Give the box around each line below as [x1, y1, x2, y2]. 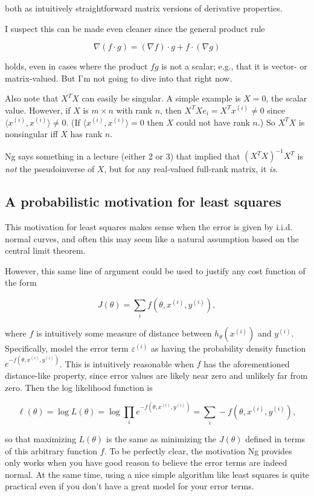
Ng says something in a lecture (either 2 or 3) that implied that [5, 149, 240, 162]
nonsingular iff [5, 127, 58, 140]
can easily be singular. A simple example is [82, 92, 241, 105]
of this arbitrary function [5, 444, 98, 457]
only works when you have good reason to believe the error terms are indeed [5, 456, 287, 469]
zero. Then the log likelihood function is [5, 381, 153, 393]
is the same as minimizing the [106, 433, 217, 445]
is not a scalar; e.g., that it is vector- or [161, 60, 307, 72]
